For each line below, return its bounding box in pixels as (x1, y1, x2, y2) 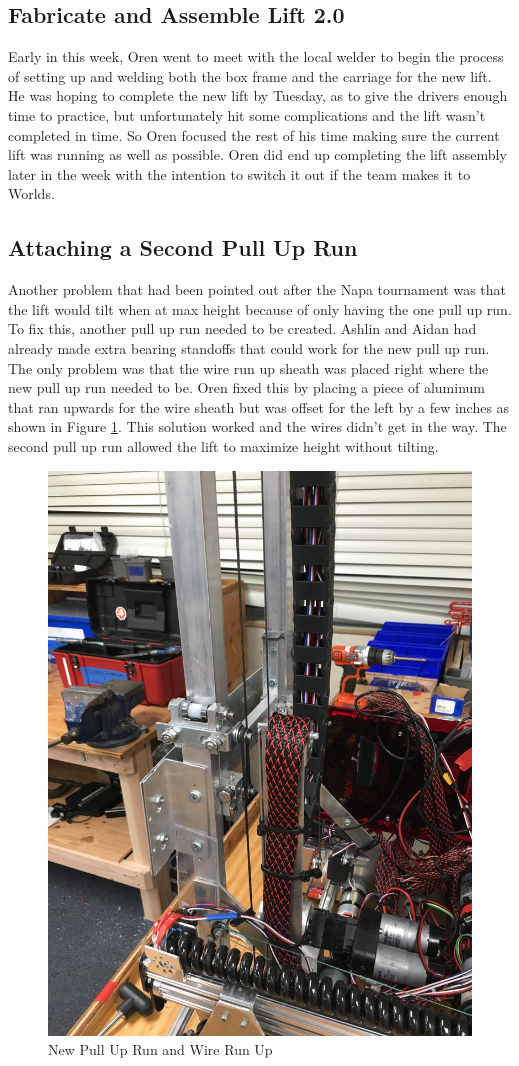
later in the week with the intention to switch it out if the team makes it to (8, 163, 471, 184)
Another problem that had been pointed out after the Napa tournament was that (8, 279, 507, 300)
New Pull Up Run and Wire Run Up (48, 1039, 273, 1060)
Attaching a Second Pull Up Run (8, 232, 358, 263)
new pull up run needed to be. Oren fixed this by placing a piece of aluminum (8, 377, 485, 398)
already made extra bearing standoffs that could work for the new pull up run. (8, 337, 490, 358)
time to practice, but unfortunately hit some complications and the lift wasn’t (8, 104, 486, 125)
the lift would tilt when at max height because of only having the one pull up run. (8, 298, 512, 319)
